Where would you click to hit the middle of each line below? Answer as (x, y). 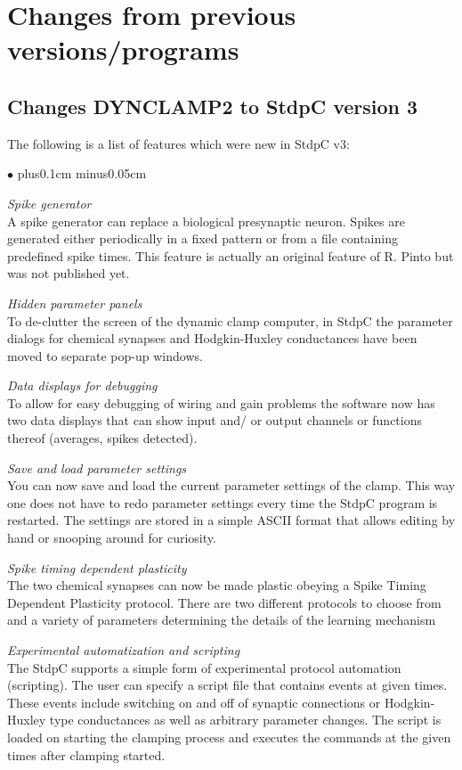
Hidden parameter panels (75, 303)
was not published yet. (69, 273)
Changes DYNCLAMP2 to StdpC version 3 (213, 106)
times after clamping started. (86, 754)
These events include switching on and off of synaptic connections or (194, 702)
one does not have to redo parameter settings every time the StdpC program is (223, 502)
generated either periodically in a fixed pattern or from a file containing (203, 238)
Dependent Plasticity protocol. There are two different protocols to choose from (224, 602)
